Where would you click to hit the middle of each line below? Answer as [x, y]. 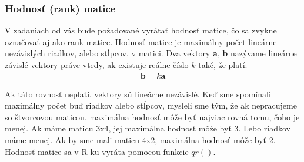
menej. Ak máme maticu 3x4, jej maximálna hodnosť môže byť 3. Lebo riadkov [148, 128]
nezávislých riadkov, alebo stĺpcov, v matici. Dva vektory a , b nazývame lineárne [151, 53]
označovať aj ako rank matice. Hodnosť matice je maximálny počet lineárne [141, 41]
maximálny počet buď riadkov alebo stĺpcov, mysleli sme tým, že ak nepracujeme [151, 105]
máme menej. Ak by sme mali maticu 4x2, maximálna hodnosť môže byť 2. [140, 140]
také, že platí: [223, 65]
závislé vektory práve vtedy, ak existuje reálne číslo [97, 65]
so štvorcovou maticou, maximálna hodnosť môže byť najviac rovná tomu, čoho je [152, 117]
